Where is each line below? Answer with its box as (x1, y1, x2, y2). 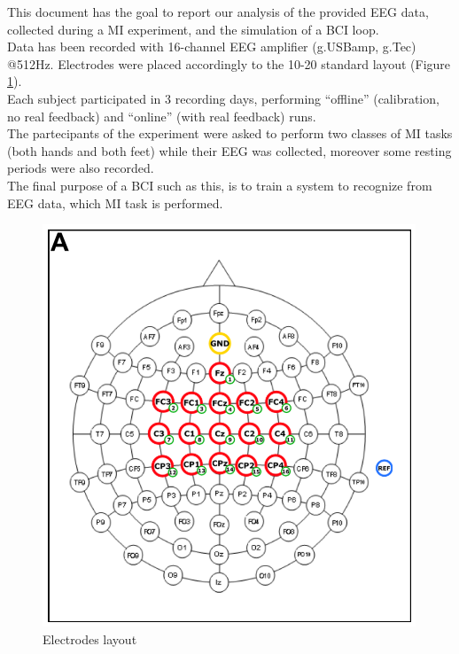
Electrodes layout (43, 629, 137, 648)
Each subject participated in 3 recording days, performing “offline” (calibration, (7, 89, 440, 107)
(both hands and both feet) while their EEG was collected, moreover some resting (7, 141, 452, 160)
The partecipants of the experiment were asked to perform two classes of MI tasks (7, 124, 453, 143)
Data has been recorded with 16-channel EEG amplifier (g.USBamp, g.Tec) (7, 37, 416, 56)
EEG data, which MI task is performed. (7, 193, 223, 212)
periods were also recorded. (7, 159, 154, 177)
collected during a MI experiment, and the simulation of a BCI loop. (7, 19, 379, 38)
